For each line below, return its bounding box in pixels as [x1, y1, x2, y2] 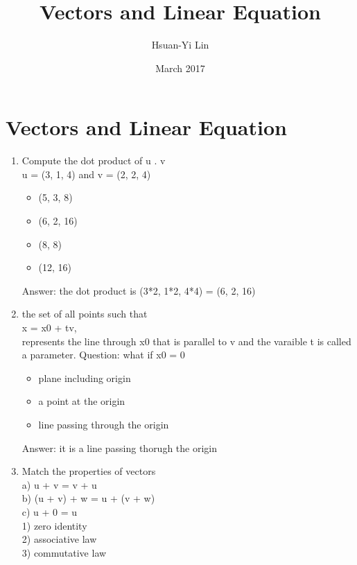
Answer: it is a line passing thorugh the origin [21, 440, 218, 455]
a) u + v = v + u [21, 477, 97, 492]
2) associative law [21, 532, 97, 546]
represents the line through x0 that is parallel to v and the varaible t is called [21, 333, 351, 348]
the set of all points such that [21, 306, 148, 321]
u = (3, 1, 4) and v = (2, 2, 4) [21, 166, 151, 181]
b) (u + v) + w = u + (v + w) [21, 491, 155, 505]
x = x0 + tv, [21, 320, 77, 334]
